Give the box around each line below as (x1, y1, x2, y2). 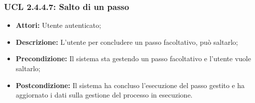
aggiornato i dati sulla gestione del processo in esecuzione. (15, 90, 193, 100)
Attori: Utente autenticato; (15, 20, 101, 30)
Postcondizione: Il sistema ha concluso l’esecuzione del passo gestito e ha (15, 80, 245, 90)
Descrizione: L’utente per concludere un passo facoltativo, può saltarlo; (15, 36, 238, 47)
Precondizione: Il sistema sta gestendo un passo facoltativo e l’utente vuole (15, 53, 251, 64)
